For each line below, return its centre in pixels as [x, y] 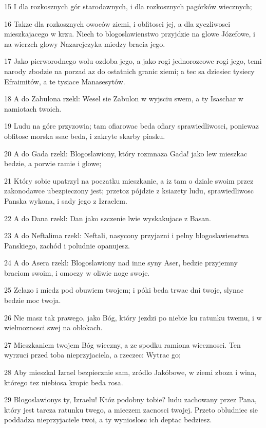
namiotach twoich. [33, 108]
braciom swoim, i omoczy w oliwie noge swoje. [77, 272]
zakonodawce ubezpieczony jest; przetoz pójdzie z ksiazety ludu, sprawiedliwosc [129, 191]
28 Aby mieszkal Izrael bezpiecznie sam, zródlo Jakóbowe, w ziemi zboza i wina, [130, 372]
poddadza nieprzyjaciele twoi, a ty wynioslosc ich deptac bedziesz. [108, 420]
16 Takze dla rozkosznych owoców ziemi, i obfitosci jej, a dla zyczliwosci [117, 23]
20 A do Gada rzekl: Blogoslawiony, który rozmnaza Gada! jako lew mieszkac [126, 153]
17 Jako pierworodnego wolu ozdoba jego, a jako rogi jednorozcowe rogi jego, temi [133, 61]
